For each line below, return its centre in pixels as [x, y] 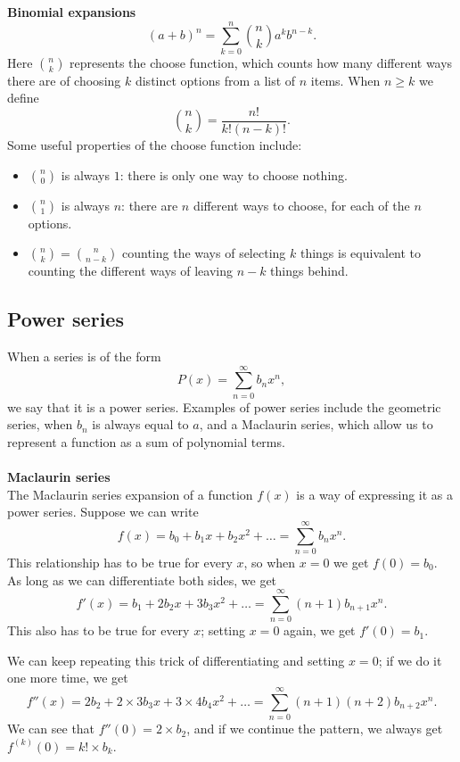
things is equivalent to [361, 253]
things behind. [309, 271]
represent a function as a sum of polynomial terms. [146, 441]
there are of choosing [64, 80]
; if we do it [410, 660]
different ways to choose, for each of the [301, 205]
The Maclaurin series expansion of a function [130, 494]
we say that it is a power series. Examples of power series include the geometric [224, 406]
